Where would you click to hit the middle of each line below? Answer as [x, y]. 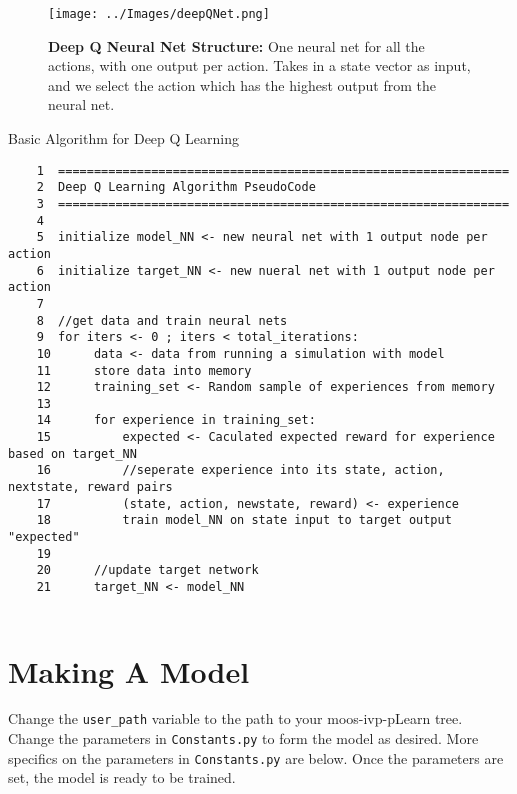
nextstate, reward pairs [90, 487]
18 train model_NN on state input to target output [244, 520]
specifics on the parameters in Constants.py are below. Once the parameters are [256, 757]
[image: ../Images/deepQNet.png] [159, 14]
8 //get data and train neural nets [162, 320]
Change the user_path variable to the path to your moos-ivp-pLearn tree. [235, 718]
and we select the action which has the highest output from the [242, 84]
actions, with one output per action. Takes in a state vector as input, [259, 65]
